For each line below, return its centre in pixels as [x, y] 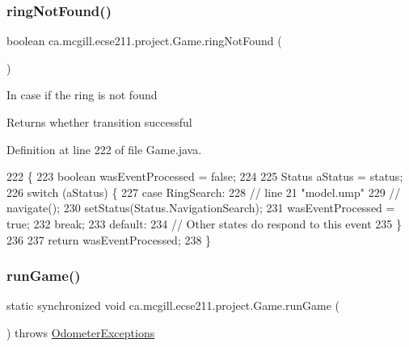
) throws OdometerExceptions [81, 332]
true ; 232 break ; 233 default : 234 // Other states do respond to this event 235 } [204, 223]
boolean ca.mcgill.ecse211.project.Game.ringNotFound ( [144, 41]
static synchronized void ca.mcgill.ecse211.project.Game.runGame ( [173, 305]
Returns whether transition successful [99, 122]
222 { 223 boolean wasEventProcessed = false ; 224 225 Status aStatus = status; [205, 176]
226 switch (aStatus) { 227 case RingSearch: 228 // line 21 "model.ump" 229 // [204, 192]
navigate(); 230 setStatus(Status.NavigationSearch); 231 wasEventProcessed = [201, 208]
